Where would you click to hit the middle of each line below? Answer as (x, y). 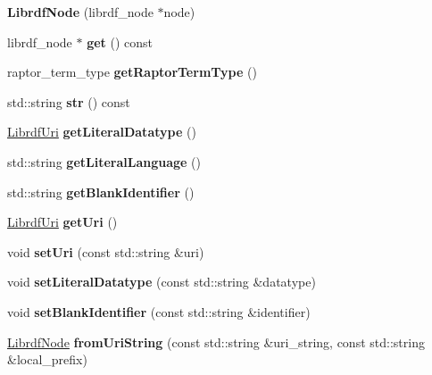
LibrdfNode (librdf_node (80, 12)
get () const (120, 42)
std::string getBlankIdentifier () (101, 192)
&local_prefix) (47, 359)
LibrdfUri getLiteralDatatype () (102, 132)
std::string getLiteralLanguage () (104, 161)
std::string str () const (69, 101)
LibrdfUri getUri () (62, 222)
